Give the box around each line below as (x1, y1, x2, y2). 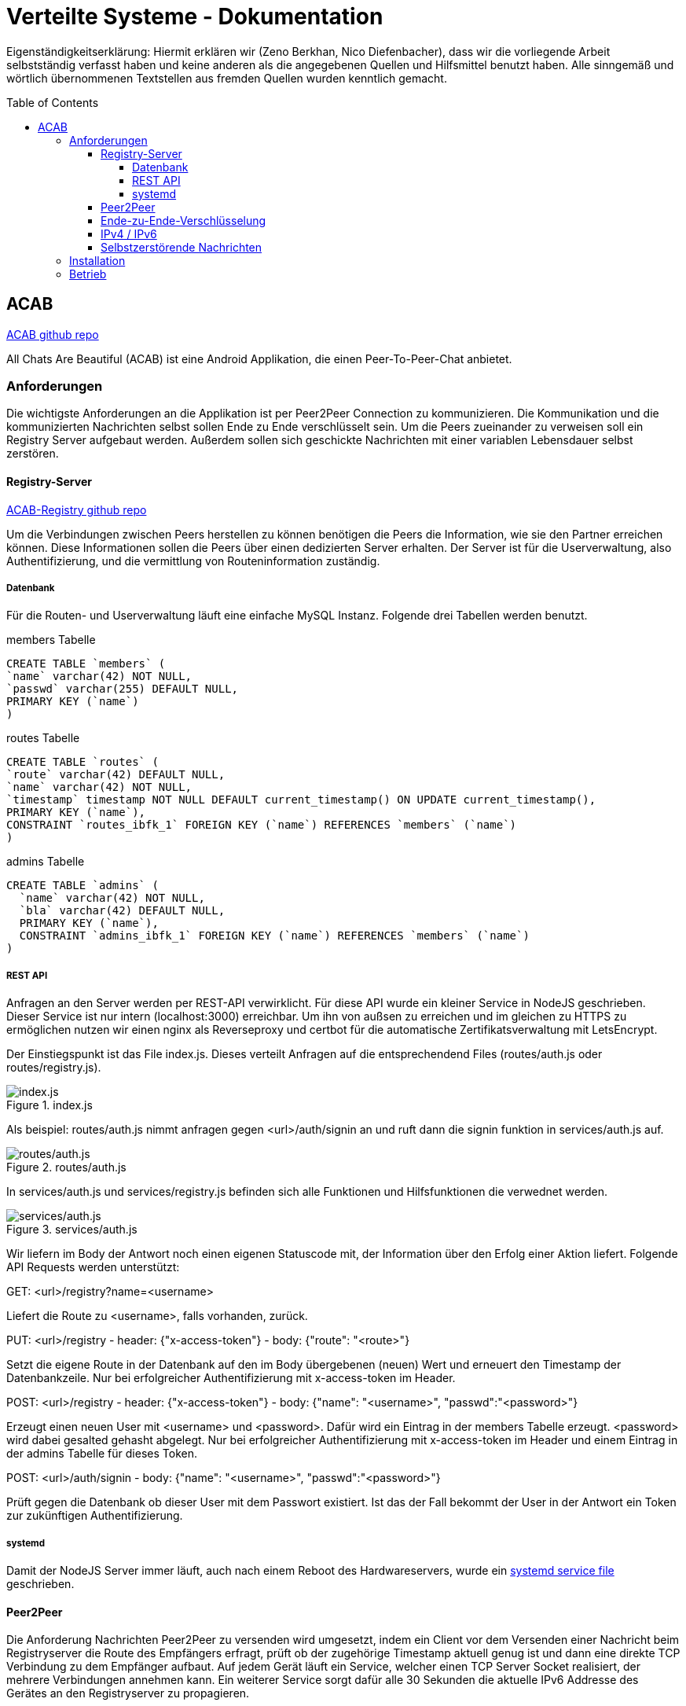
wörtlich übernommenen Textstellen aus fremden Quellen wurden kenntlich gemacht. (6, 71, 447, 85)
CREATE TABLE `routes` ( (6, 756, 159, 769)
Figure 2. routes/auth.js (6, 1160, 127, 1175)
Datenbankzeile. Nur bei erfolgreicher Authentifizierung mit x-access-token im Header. (6, 1371, 456, 1385)
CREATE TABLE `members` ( (6, 657, 166, 671)
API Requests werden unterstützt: (6, 1260, 180, 1274)
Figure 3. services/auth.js (6, 1223, 138, 1237)
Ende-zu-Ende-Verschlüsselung (101, 213, 266, 227)
